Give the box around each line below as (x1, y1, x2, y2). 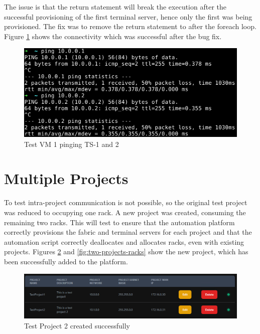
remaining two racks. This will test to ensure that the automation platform (4, 217, 235, 227)
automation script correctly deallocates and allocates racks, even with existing (4, 236, 244, 247)
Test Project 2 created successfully (24, 320, 130, 330)
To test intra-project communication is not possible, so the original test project (4, 197, 247, 208)
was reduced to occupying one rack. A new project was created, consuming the (4, 207, 246, 217)
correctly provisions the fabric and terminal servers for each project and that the (4, 227, 252, 237)
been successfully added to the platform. (4, 256, 128, 266)
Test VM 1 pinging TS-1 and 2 (24, 138, 119, 149)
